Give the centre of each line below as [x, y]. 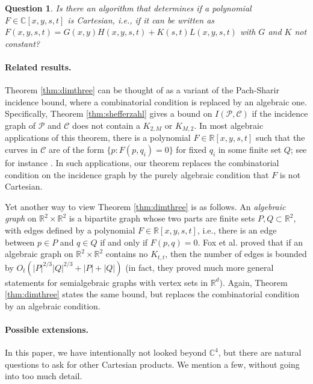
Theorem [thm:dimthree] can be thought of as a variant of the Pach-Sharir [142, 90]
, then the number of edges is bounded [236, 254]
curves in [21, 149]
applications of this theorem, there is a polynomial [98, 138]
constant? [22, 43]
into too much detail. [44, 376]
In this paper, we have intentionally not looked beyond [106, 352]
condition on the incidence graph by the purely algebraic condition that [137, 174]
